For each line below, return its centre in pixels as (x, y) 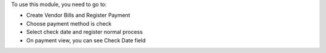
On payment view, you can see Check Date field (86, 40)
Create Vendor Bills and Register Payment (78, 15)
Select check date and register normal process (85, 32)
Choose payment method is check (69, 23)
